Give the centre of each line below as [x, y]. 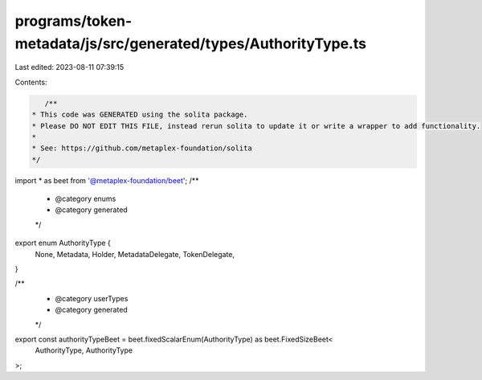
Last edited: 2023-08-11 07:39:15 [69, 67]
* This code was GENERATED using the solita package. [140, 115]
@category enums [86, 199]
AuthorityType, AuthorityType [84, 350]
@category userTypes [92, 298]
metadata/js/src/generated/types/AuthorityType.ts [191, 43]
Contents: [31, 82]
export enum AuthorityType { [63, 243]
